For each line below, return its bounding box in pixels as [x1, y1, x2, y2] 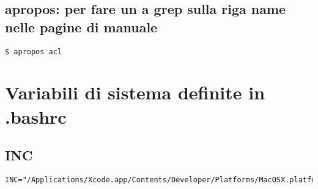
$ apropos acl [5, 47, 62, 56]
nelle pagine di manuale [5, 17, 158, 36]
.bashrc [5, 104, 67, 129]
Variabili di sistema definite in [5, 80, 265, 105]
